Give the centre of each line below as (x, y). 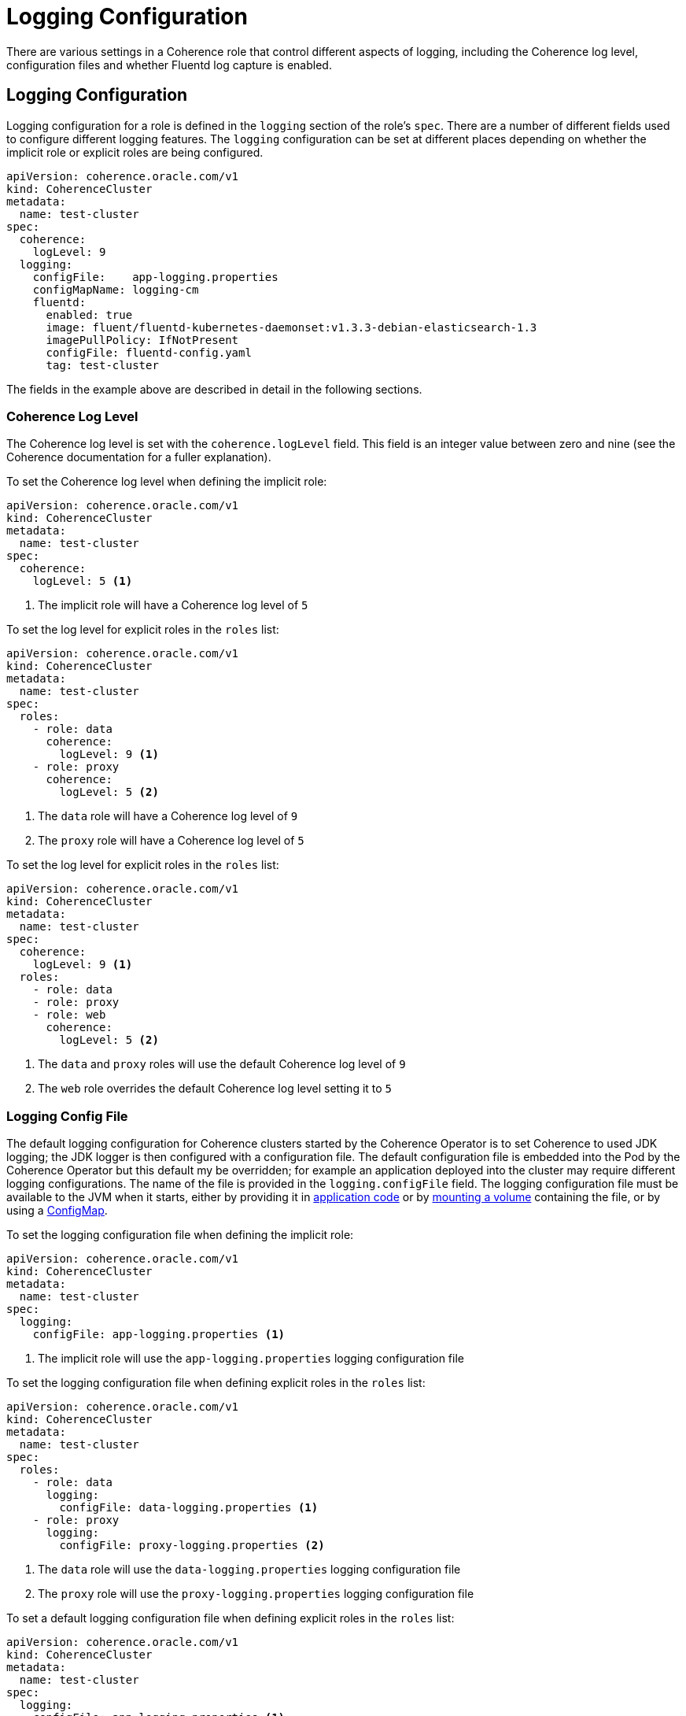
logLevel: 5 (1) (83, 581)
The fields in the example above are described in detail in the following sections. (214, 389)
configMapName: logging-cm (116, 289)
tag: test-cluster (102, 365)
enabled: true (89, 314)
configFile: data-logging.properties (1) (189, 1508)
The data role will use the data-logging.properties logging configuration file (249, 1570)
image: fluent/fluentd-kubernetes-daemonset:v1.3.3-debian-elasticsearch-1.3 (291, 327)
